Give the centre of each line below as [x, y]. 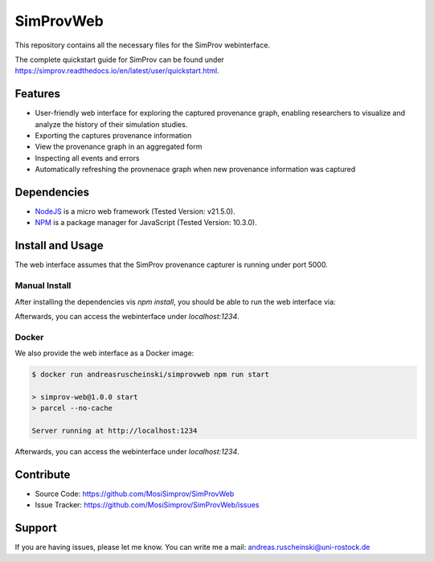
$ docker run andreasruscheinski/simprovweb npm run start [150, 375]
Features [37, 94]
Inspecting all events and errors [87, 158]
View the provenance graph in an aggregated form [119, 147]
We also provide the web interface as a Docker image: [104, 353]
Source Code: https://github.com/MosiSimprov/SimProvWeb [135, 494]
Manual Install [43, 285]
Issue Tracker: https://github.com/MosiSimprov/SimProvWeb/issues [147, 505]
